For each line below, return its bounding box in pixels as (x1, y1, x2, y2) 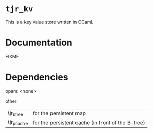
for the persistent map (32, 110, 86, 117)
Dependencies (5, 72, 68, 83)
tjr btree (8, 109, 24, 117)
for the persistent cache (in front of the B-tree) (32, 119, 145, 126)
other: (5, 98, 18, 104)
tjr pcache (8, 119, 28, 127)
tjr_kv (5, 4, 33, 14)
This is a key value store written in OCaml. (5, 19, 94, 25)
